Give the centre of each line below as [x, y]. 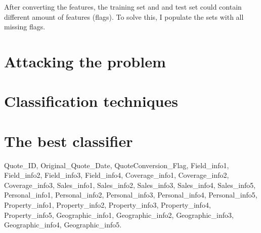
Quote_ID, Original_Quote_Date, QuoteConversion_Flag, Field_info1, [117, 165]
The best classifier [69, 141]
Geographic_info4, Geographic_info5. [63, 225]
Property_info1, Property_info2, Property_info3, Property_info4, [107, 205]
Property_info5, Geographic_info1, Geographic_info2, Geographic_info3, [119, 215]
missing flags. [25, 27]
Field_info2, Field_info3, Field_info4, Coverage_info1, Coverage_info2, [117, 175]
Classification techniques [91, 101]
